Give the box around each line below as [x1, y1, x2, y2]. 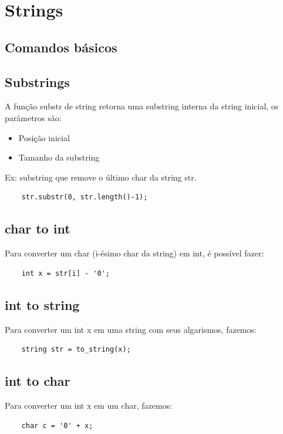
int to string [5, 295, 80, 313]
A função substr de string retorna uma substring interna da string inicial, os [5, 100, 279, 112]
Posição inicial [18, 131, 70, 143]
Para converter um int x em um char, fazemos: [5, 399, 173, 411]
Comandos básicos [5, 38, 117, 56]
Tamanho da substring [18, 151, 100, 163]
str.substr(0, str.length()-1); [21, 193, 148, 202]
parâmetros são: [5, 111, 62, 123]
